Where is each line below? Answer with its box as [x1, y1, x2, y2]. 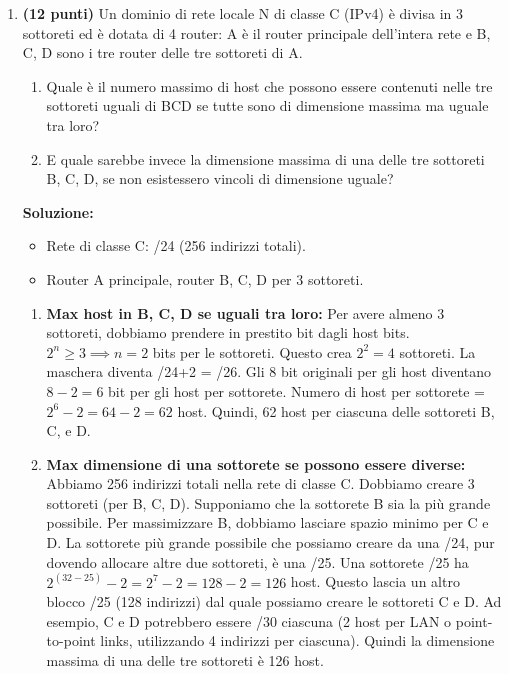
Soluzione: [22, 201, 94, 222]
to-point [46, 630, 96, 651]
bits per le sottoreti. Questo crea [152, 341, 352, 362]
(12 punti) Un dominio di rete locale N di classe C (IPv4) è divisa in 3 [22, 3, 463, 23]
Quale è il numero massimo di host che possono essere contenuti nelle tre [46, 75, 493, 96]
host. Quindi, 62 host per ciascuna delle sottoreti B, [177, 400, 495, 421]
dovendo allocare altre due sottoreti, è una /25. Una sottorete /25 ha [46, 551, 469, 572]
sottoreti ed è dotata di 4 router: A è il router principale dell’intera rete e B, [22, 22, 491, 43]
